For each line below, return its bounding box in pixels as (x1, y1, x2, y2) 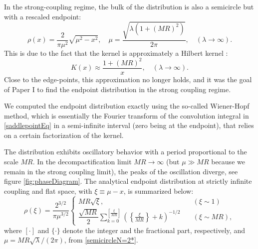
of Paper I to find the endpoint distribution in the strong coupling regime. (4, 84, 231, 94)
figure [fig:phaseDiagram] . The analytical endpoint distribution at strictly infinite (4, 176, 252, 186)
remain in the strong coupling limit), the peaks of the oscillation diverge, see (4, 166, 238, 176)
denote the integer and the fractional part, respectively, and (62, 225, 245, 235)
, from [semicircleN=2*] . (64, 235, 138, 245)
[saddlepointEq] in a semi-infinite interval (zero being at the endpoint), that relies (4, 120, 254, 130)
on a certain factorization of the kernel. (4, 129, 124, 140)
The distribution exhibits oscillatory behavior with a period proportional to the (4, 146, 247, 157)
